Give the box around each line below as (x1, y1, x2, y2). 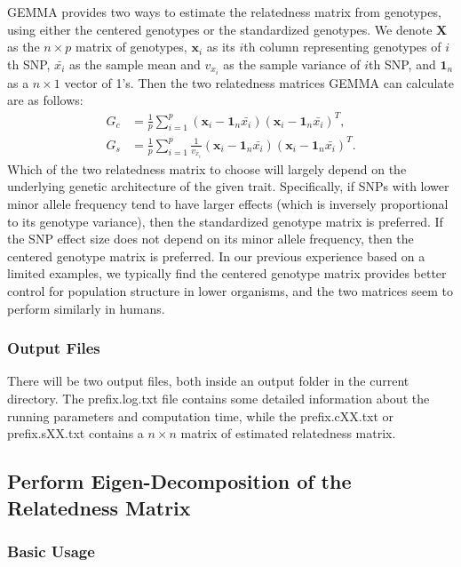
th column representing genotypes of (243, 37, 441, 56)
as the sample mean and (68, 54, 201, 73)
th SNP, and (369, 54, 436, 73)
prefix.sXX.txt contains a (7, 424, 144, 443)
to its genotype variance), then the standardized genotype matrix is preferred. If (7, 212, 443, 230)
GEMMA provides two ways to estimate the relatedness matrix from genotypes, (7, 3, 441, 20)
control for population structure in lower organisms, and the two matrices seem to (7, 281, 453, 299)
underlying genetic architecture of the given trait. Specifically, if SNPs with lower (7, 177, 449, 196)
